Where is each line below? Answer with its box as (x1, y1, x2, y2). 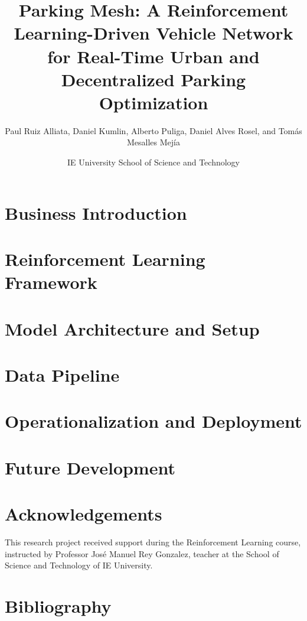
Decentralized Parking (61, 67, 246, 91)
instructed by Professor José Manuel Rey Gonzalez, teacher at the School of (5, 547, 279, 560)
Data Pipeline (5, 362, 120, 386)
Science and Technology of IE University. (5, 559, 153, 571)
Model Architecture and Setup (5, 316, 260, 340)
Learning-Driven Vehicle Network (14, 21, 293, 45)
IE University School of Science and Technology (67, 156, 240, 168)
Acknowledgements (5, 502, 162, 526)
